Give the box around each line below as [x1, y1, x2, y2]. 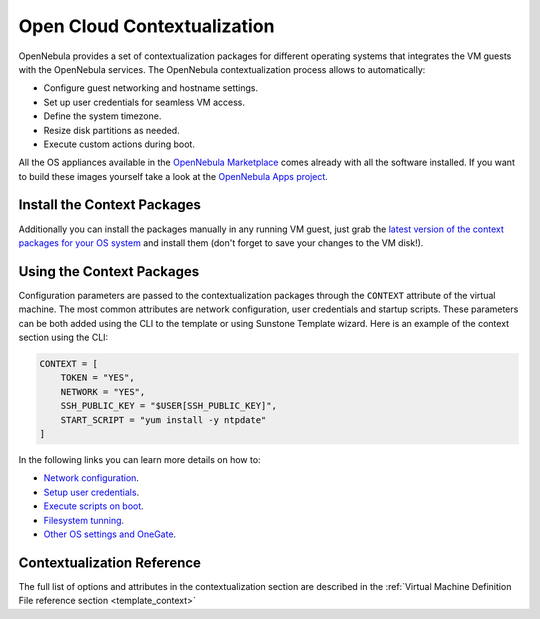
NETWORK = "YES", [60, 386, 146, 397]
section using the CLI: [18, 331, 109, 344]
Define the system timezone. [43, 110, 162, 122]
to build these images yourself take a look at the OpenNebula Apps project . [18, 170, 329, 182]
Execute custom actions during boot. [43, 138, 195, 150]
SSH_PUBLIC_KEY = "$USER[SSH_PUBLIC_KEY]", [60, 400, 277, 412]
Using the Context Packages [18, 263, 200, 280]
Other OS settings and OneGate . [43, 528, 177, 540]
